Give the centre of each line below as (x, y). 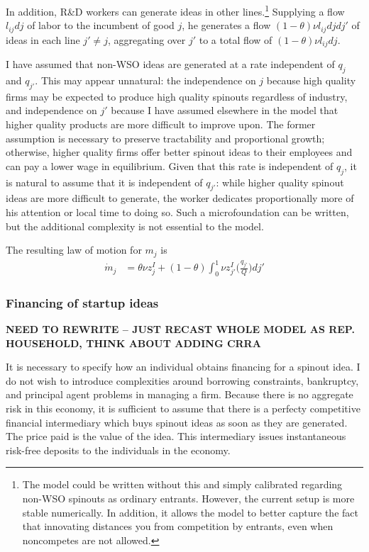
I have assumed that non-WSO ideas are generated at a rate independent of (170, 64)
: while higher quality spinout (280, 182)
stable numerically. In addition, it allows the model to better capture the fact (190, 512)
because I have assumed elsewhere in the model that (225, 110)
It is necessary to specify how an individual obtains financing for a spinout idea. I (183, 367)
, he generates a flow (226, 25)
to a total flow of (236, 39)
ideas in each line (43, 39)
